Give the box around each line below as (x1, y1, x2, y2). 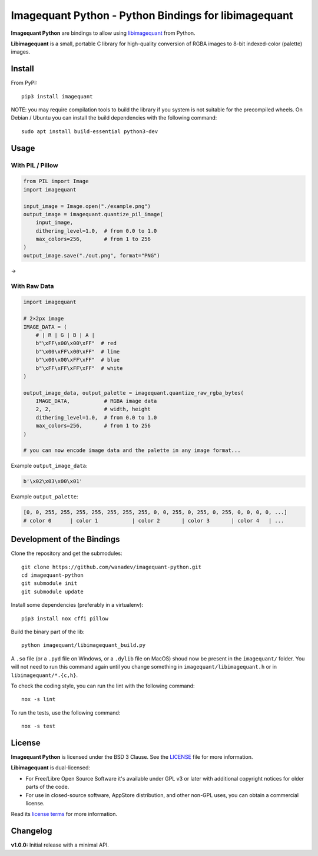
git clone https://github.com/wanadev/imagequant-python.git (21, 563, 201, 570)
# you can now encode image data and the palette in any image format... (23, 447, 241, 454)
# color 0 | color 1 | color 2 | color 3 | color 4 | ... (23, 517, 284, 524)
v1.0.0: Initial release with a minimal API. (11, 841, 109, 848)
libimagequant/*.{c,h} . (11, 672, 78, 679)
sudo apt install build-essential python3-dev (21, 128, 158, 135)
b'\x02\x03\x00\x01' (23, 478, 82, 485)
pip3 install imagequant (21, 93, 93, 100)
